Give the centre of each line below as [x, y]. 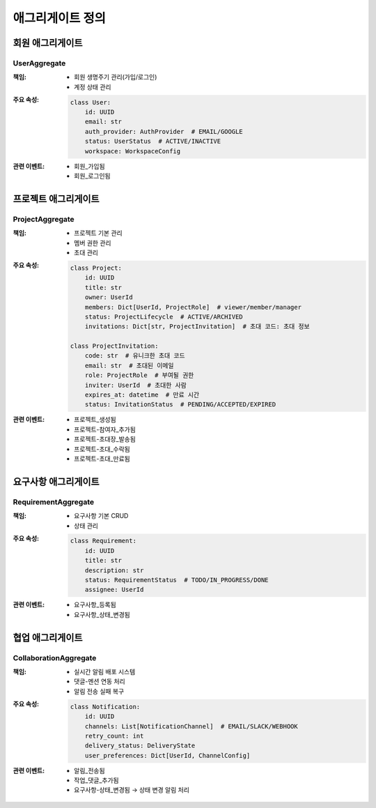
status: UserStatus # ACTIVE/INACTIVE [153, 142]
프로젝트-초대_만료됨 [102, 458]
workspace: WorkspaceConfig [133, 151]
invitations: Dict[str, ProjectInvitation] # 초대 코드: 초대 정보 [197, 327]
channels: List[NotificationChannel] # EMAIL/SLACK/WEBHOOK [191, 726]
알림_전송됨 [89, 770]
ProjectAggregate [44, 219]
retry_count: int [114, 736]
